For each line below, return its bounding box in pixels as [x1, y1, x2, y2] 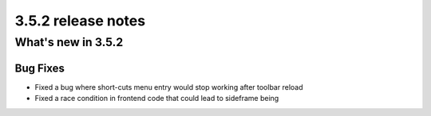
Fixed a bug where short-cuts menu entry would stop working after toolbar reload [34, 82, 303, 91]
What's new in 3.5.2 [14, 35, 124, 49]
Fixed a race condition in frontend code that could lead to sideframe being [34, 94, 279, 103]
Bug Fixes [14, 61, 65, 75]
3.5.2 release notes [14, 12, 146, 29]
